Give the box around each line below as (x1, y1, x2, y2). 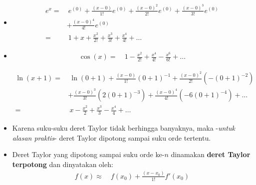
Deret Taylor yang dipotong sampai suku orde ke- (12, 149, 165, 160)
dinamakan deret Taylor (171, 149, 251, 160)
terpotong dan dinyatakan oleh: (12, 159, 113, 169)
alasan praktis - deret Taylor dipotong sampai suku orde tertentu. (12, 132, 211, 143)
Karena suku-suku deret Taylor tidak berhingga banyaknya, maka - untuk (12, 123, 235, 133)
